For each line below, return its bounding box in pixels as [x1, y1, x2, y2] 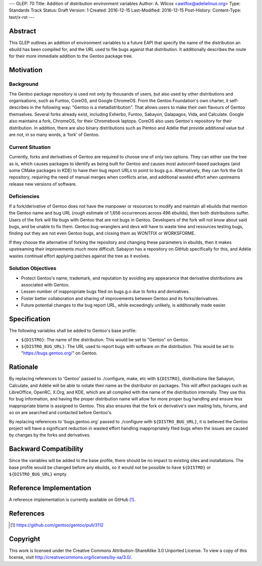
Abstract [9, 27, 36, 35]
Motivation [9, 66, 43, 74]
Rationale [9, 363, 38, 371]
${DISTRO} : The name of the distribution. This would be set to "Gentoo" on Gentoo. [21, 336, 189, 342]
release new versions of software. [9, 181, 77, 187]
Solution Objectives [9, 265, 57, 272]
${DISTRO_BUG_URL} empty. [9, 471, 68, 477]
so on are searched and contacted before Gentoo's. [9, 410, 113, 416]
